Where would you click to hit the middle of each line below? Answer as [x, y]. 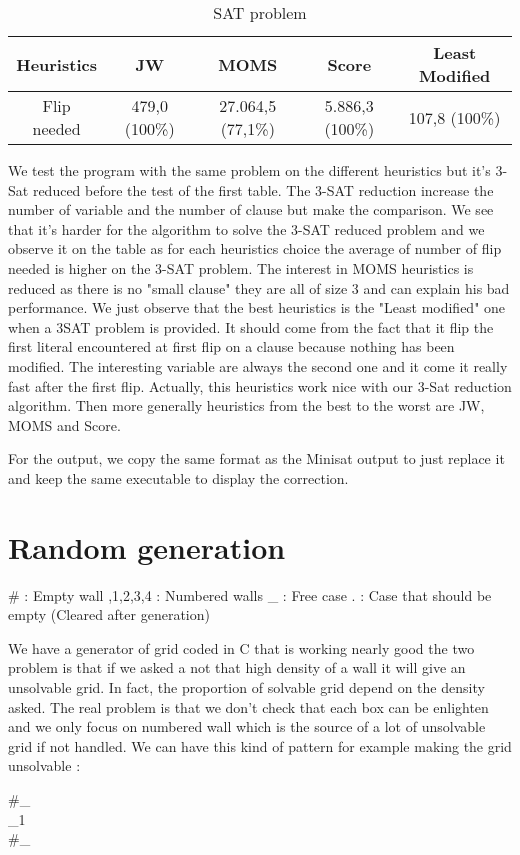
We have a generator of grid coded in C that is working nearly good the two [241, 647]
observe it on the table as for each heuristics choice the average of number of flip [255, 248]
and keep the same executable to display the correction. [178, 477]
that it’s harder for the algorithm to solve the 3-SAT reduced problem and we [246, 228]
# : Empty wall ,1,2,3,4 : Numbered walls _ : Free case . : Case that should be [250, 594]
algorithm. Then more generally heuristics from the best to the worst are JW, [246, 405]
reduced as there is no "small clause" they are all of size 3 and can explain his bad [259, 287]
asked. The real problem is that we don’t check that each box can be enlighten [248, 706]
